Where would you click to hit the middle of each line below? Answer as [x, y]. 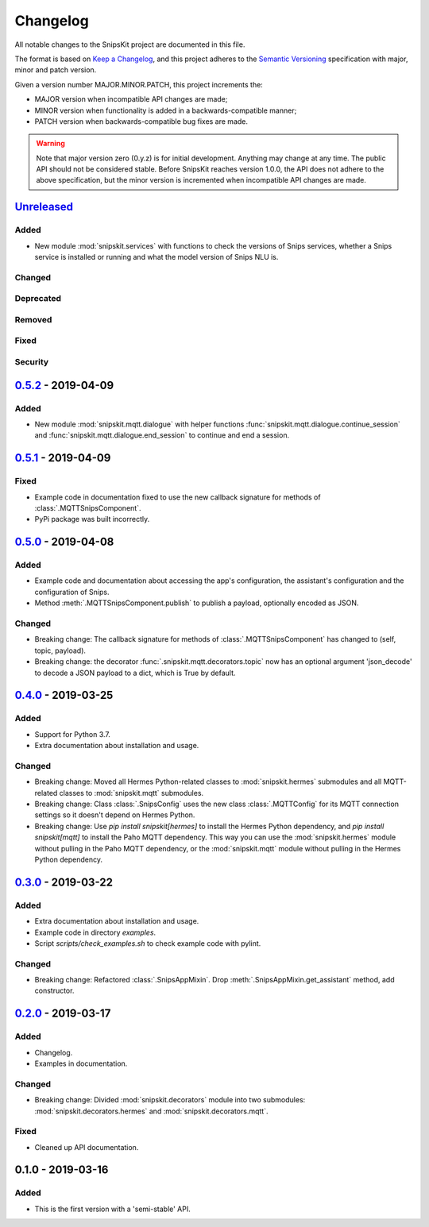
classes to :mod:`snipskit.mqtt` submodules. [131, 793]
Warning [50, 144]
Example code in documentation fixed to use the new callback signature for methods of [178, 497]
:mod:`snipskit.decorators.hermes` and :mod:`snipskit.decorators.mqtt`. [152, 1111]
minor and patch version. [56, 70]
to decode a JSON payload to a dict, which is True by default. [135, 673]
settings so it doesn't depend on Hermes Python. [115, 815]
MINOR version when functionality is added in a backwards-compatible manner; [166, 110]
